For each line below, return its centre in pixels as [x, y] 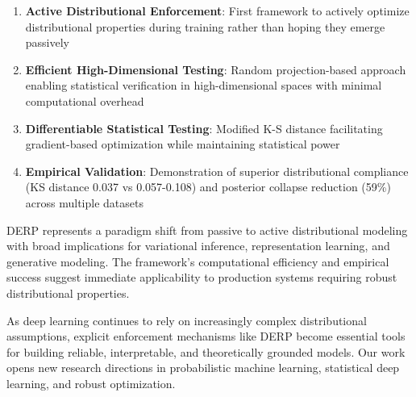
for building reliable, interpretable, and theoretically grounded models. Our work [206, 351]
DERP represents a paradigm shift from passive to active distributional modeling [207, 230]
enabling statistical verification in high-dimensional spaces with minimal [204, 85]
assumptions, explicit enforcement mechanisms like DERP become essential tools [206, 336]
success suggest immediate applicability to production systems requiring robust [202, 277]
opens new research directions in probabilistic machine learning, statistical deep [203, 368]
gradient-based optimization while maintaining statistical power [183, 144]
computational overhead [85, 100]
